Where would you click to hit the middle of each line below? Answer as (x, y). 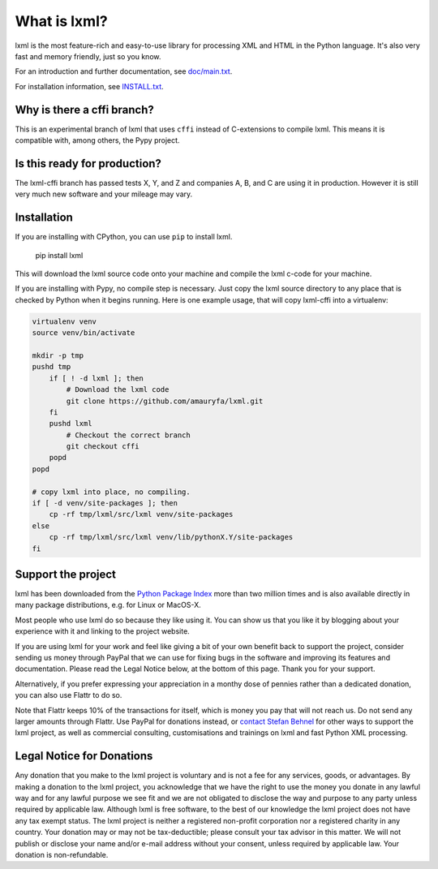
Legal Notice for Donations (84, 756)
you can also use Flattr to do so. (69, 695)
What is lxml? (62, 21)
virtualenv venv (64, 321)
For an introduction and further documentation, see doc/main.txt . (124, 71)
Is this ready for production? (88, 163)
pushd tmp (52, 367)
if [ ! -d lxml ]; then (96, 378)
